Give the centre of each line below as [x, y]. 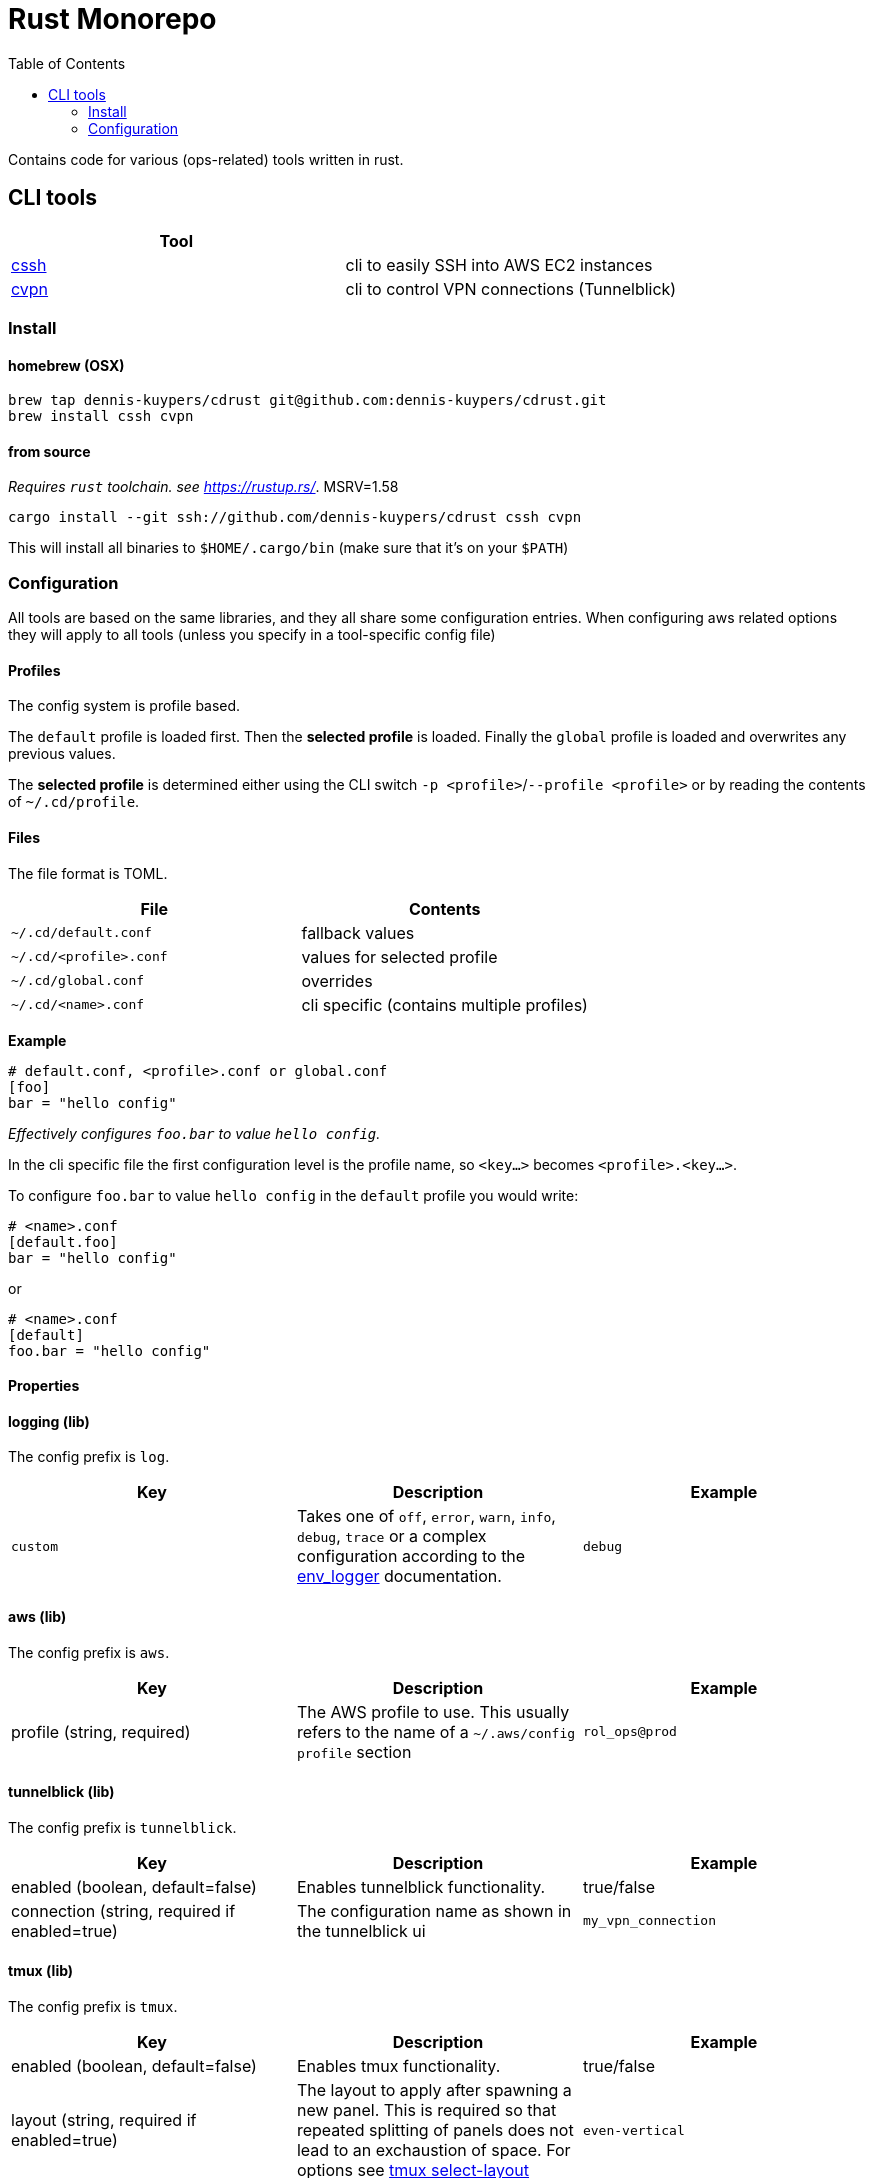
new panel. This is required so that [426, 2110]
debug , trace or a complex [391, 1536]
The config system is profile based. [124, 706]
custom [34, 1546]
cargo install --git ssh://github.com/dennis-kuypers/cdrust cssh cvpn [295, 517]
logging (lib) [49, 1421]
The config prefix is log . [89, 1457]
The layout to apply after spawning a [434, 2090]
